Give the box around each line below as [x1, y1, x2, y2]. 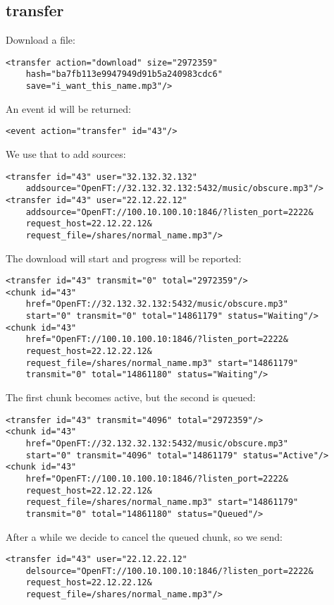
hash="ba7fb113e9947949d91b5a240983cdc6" [25, 69, 223, 80]
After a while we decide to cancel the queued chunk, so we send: [6, 529, 283, 544]
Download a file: [6, 32, 75, 47]
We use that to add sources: [6, 147, 126, 161]
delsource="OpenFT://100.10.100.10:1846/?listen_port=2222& [25, 566, 314, 576]
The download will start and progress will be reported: [6, 250, 242, 265]
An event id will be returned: [6, 101, 131, 116]
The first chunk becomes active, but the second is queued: [6, 390, 256, 405]
